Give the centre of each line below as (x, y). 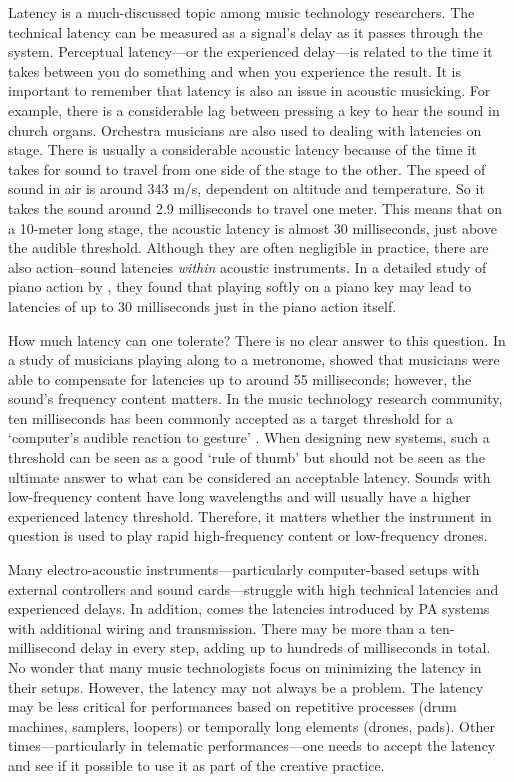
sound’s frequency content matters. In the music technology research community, (255, 398)
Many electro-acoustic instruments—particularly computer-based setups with (244, 569)
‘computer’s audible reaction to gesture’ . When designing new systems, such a (249, 437)
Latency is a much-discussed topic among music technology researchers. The (241, 12)
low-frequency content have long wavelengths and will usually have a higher (239, 496)
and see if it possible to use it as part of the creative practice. (196, 764)
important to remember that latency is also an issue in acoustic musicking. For (249, 90)
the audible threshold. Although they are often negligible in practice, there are (248, 247)
